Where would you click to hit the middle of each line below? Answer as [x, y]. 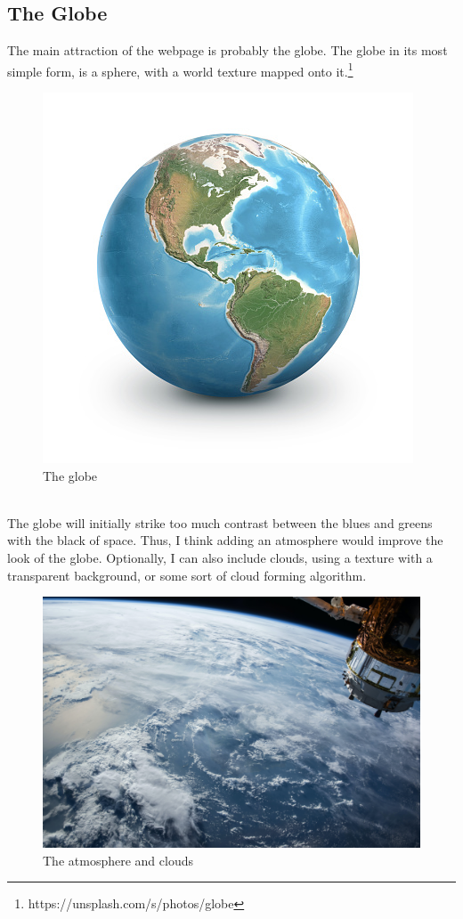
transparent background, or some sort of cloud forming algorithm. [187, 575]
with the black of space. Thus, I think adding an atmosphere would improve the [225, 540]
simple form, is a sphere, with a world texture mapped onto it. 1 [180, 69]
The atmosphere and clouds [118, 860]
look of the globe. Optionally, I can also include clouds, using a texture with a [220, 558]
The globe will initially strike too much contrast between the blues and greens [220, 522]
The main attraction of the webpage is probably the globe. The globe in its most [227, 50]
